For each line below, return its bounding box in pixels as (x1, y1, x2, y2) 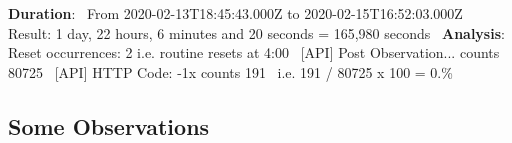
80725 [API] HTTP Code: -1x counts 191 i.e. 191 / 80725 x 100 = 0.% (8, 61, 453, 82)
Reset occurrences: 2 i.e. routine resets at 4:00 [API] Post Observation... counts (8, 42, 500, 63)
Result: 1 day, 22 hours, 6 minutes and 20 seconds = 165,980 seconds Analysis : (8, 22, 505, 43)
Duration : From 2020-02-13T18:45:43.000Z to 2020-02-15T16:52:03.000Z (8, 3, 463, 23)
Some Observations (8, 110, 210, 141)
